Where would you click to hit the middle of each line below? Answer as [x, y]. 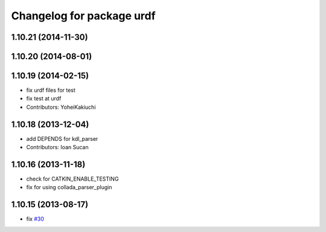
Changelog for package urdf [84, 16]
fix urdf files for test [51, 90]
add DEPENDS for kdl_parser [62, 138]
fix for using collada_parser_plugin [69, 187]
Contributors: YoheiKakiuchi [61, 107]
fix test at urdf [44, 98]
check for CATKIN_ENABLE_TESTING [72, 179]
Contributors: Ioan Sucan [57, 147]
